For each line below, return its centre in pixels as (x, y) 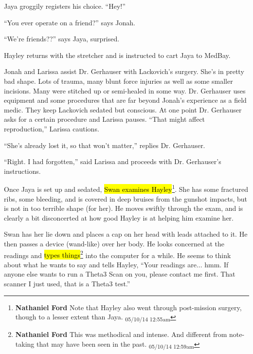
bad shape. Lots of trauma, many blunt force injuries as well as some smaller (118, 81)
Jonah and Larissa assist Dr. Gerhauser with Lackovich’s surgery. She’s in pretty (124, 71)
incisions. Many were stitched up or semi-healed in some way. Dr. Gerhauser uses (125, 90)
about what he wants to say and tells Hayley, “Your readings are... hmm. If (116, 264)
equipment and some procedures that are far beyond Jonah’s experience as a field (125, 100)
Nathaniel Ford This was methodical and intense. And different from (121, 334)
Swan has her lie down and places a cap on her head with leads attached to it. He (126, 234)
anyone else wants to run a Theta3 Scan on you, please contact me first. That (120, 274)
